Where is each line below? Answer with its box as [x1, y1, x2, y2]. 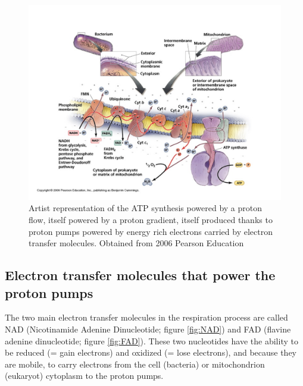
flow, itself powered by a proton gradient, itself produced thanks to [29, 214, 273, 226]
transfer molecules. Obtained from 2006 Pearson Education [29, 237, 244, 249]
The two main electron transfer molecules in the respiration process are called [5, 311, 288, 324]
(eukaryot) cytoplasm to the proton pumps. [5, 369, 164, 382]
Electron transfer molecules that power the [5, 266, 276, 284]
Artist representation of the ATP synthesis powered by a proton [29, 202, 262, 214]
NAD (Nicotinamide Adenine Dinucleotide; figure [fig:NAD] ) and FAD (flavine [5, 322, 291, 335]
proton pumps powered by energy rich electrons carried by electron [29, 225, 273, 237]
